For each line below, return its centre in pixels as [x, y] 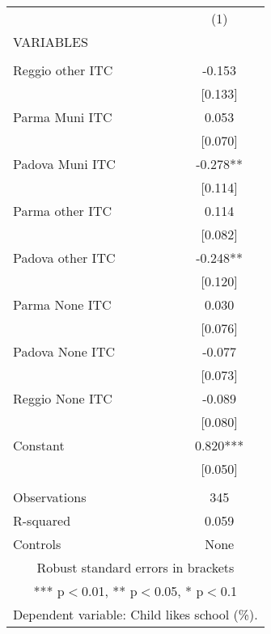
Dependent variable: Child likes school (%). [135, 614]
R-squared [42, 520]
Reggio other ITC [63, 70]
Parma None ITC [62, 304]
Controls [37, 544]
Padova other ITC [64, 258]
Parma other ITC [63, 211]
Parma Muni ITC [63, 117]
